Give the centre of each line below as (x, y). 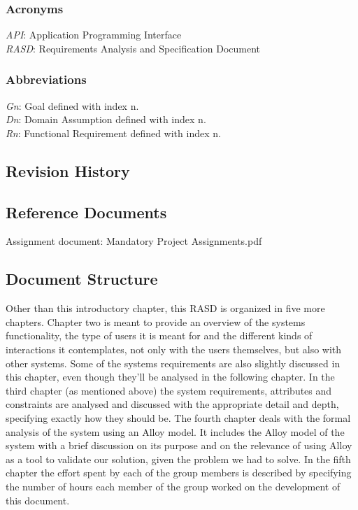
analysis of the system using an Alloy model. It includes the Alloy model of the (175, 431)
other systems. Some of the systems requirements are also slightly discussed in (173, 363)
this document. (38, 500)
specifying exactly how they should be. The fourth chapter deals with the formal (178, 417)
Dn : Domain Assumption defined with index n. (106, 119)
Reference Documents (86, 212)
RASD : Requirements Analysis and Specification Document (133, 48)
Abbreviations (46, 79)
